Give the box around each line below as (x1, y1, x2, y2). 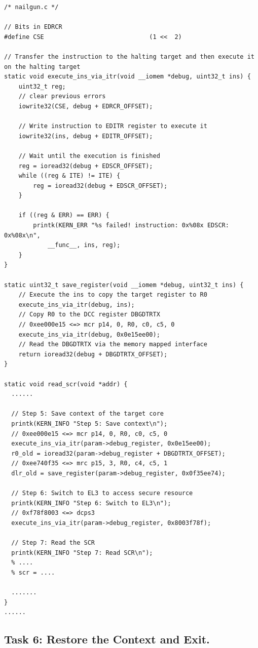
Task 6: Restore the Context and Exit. (4, 631, 210, 647)
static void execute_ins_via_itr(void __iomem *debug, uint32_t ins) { (4, 73, 251, 80)
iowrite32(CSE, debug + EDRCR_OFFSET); (18, 102, 153, 110)
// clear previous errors (18, 93, 106, 100)
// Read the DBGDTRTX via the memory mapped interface (18, 341, 207, 348)
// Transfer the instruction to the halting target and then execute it (4, 53, 254, 60)
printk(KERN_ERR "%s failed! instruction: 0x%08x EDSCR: (33, 222, 229, 229)
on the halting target (4, 63, 81, 70)
